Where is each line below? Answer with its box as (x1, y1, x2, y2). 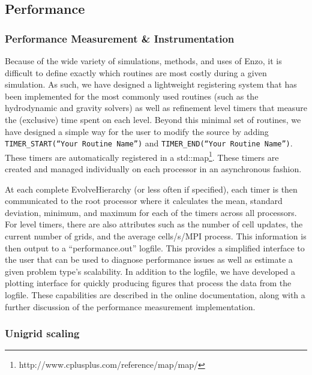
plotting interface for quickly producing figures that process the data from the (5, 277, 292, 289)
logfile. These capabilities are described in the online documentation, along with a (5, 289, 305, 301)
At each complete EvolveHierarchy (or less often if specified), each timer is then (5, 182, 298, 195)
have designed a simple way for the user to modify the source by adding (5, 125, 269, 137)
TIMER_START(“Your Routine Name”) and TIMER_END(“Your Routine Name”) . (5, 137, 293, 149)
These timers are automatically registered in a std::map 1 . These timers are (5, 149, 279, 163)
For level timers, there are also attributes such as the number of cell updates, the (5, 218, 303, 230)
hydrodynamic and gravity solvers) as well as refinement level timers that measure (5, 101, 307, 114)
